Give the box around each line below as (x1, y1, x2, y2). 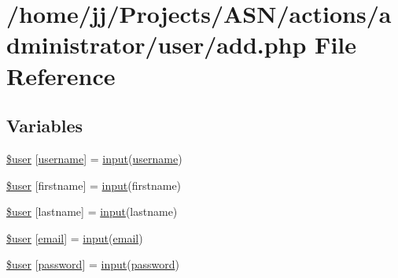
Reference (6, 59, 116, 91)
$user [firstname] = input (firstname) (6, 176, 182, 193)
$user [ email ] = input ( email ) (6, 229, 143, 246)
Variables (6, 113, 83, 138)
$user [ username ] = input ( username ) (6, 150, 182, 166)
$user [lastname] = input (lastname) (6, 203, 178, 220)
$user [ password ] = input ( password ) (6, 256, 179, 272)
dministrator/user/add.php (6, 28, 307, 61)
